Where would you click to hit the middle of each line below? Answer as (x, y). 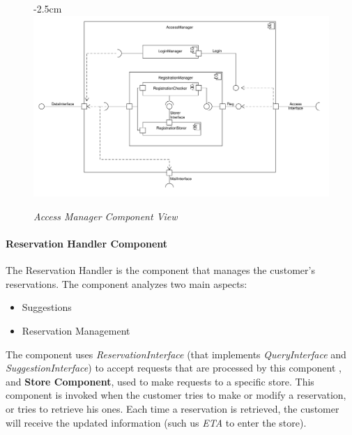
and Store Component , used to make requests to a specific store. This (160, 381)
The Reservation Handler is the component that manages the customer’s (160, 270)
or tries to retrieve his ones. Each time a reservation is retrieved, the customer (173, 408)
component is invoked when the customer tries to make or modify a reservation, (176, 395)
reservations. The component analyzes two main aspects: (127, 283)
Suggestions (47, 307)
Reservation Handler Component (87, 243)
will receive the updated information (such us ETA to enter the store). (156, 422)
